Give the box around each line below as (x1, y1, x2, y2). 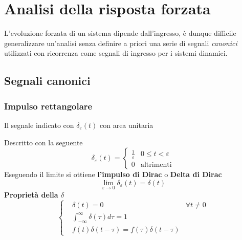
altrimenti (140, 161, 172, 169)
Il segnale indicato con (4, 119, 74, 130)
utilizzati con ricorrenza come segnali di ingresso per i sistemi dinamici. (4, 48, 228, 58)
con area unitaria (100, 119, 153, 130)
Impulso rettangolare (4, 99, 93, 112)
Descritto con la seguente (4, 137, 83, 147)
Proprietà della (4, 189, 58, 200)
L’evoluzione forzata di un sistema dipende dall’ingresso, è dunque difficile (4, 28, 236, 38)
